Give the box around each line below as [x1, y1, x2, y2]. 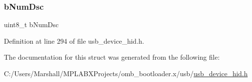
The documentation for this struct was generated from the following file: [4, 52, 220, 62]
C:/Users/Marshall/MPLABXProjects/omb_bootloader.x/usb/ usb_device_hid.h [4, 68, 248, 78]
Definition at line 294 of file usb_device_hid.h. [4, 35, 144, 46]
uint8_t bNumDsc [4, 19, 59, 30]
